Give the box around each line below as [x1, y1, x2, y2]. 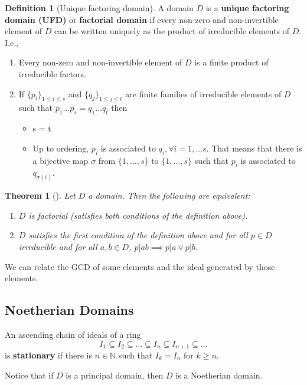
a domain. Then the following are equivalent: [88, 189, 250, 202]
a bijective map [32, 154, 89, 166]
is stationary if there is [5, 349, 92, 361]
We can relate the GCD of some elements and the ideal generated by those [5, 260, 275, 272]
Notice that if [5, 368, 54, 381]
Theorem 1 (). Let [5, 189, 76, 202]
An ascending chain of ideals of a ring [5, 328, 141, 340]
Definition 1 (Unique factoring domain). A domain [5, 2, 194, 14]
